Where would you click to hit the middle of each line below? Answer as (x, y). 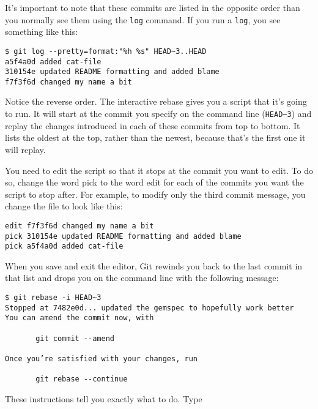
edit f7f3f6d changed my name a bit (79, 226)
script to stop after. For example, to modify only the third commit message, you (155, 194)
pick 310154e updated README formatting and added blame (123, 236)
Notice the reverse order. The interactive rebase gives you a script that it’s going (156, 101)
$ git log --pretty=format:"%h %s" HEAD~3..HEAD (106, 51)
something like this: (42, 32)
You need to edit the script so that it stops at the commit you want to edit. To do (159, 170)
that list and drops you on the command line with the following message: (142, 278)
